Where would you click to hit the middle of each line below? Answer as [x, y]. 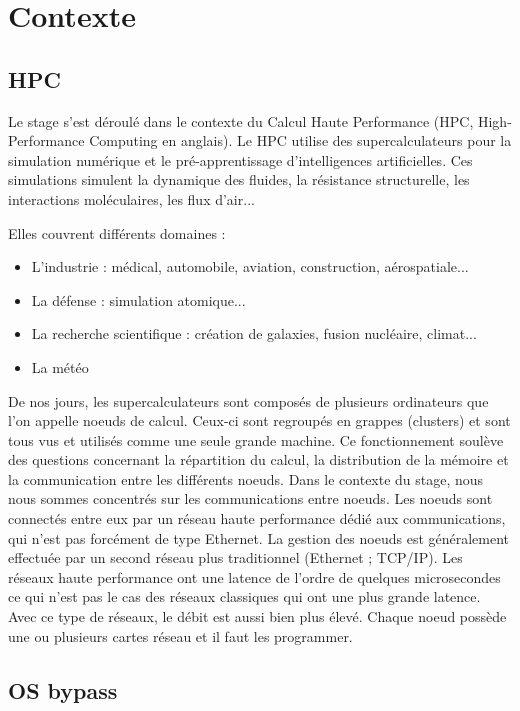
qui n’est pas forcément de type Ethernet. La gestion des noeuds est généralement [259, 537]
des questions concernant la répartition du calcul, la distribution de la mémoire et [258, 459]
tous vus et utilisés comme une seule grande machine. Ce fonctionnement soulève [256, 439]
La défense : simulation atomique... [138, 299]
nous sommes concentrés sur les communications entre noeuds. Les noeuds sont [250, 498]
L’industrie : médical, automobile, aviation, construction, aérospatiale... [250, 266]
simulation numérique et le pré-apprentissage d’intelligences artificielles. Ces [240, 159]
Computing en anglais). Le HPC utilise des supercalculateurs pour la [300, 140]
